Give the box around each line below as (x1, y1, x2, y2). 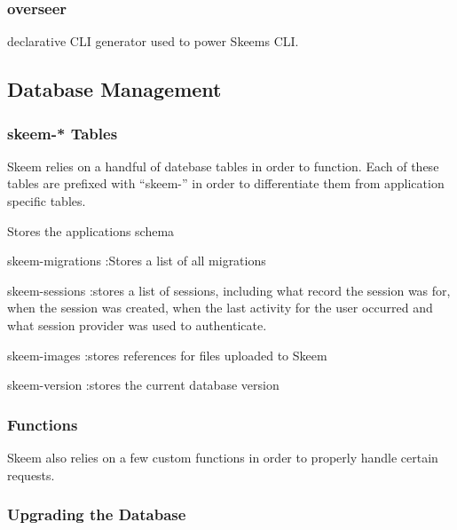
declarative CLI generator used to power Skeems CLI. (7, 32, 299, 51)
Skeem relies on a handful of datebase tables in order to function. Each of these (7, 156, 439, 175)
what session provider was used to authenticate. (7, 315, 267, 334)
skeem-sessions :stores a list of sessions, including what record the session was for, (7, 281, 451, 299)
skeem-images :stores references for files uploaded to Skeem (7, 345, 327, 364)
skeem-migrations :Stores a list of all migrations (7, 251, 266, 270)
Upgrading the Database (7, 503, 186, 526)
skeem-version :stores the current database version (7, 376, 280, 394)
